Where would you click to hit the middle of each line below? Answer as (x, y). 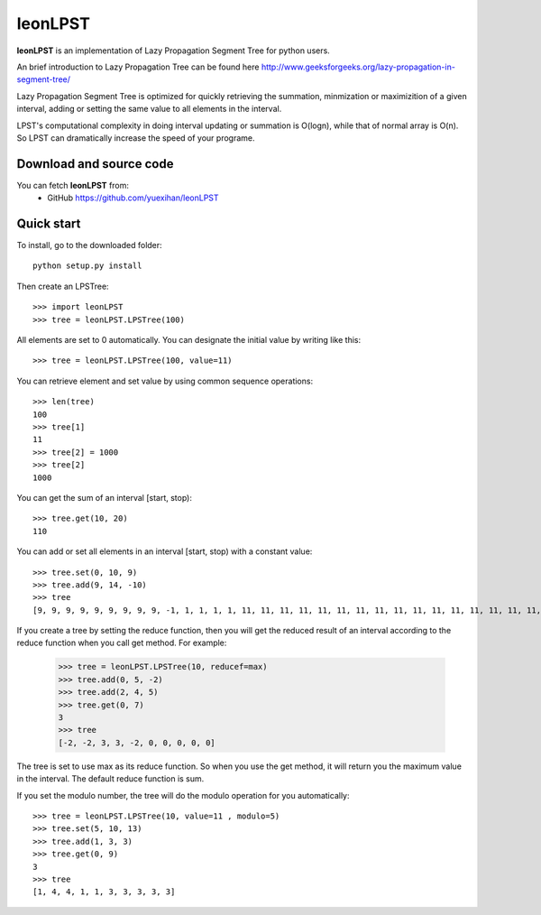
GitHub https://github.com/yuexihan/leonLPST (133, 198)
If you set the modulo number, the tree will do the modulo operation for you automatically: (183, 795)
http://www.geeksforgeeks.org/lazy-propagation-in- (358, 67)
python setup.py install (87, 266)
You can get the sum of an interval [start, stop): (105, 497)
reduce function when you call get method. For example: (122, 643)
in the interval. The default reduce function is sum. (110, 779)
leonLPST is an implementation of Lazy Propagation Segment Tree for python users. (174, 51)
